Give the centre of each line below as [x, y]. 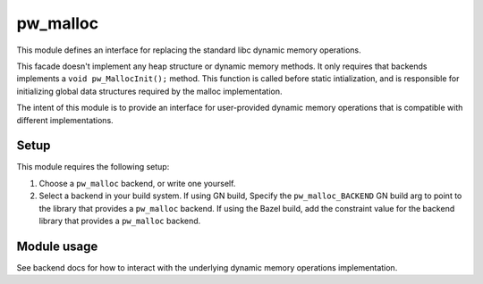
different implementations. [65, 120]
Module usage [57, 246]
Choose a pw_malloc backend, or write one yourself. [137, 183]
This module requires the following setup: [93, 167]
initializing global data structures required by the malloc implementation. [149, 91]
